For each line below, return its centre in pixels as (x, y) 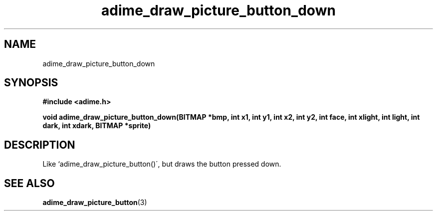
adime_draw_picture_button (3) (95, 203)
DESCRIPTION (40, 145)
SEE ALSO (29, 183)
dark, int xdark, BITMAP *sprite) (97, 126)
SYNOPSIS (31, 83)
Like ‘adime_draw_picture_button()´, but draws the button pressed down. (162, 164)
